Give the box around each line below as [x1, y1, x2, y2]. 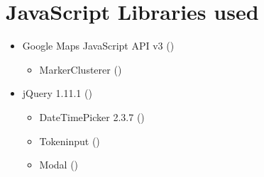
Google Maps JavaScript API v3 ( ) [22, 38, 175, 53]
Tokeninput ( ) [39, 133, 100, 148]
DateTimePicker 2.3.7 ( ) [39, 109, 145, 124]
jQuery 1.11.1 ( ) [22, 86, 92, 101]
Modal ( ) [39, 157, 79, 172]
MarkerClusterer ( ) [39, 62, 122, 76]
